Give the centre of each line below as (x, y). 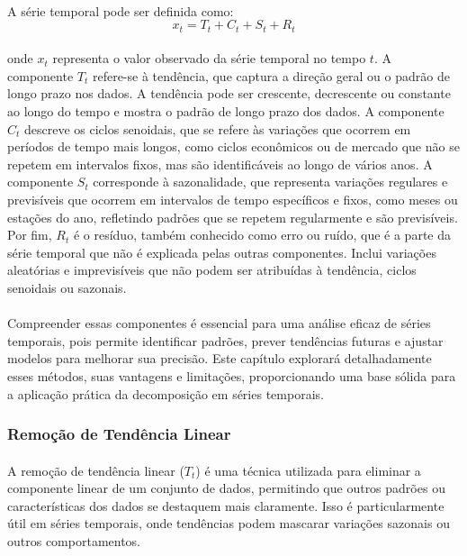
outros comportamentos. (74, 540)
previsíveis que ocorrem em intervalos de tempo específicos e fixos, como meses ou (233, 199)
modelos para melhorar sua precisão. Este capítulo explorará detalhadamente (220, 358)
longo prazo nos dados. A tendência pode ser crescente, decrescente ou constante (229, 93)
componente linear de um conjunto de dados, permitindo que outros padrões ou (226, 488)
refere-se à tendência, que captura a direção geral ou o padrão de (271, 75)
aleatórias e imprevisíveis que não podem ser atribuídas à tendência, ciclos (212, 270)
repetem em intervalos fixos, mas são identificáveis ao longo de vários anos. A (220, 164)
